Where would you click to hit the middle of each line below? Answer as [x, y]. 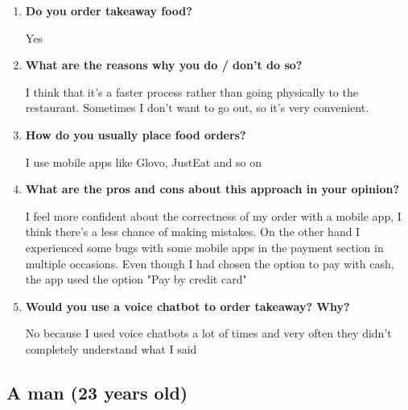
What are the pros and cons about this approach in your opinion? [212, 189]
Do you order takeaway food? [109, 10]
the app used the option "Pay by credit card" [136, 279]
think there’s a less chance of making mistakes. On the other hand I [193, 232]
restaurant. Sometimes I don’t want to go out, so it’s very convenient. [197, 108]
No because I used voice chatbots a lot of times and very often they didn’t [208, 333]
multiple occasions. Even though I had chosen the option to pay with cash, [210, 263]
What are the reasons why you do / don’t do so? [164, 65]
